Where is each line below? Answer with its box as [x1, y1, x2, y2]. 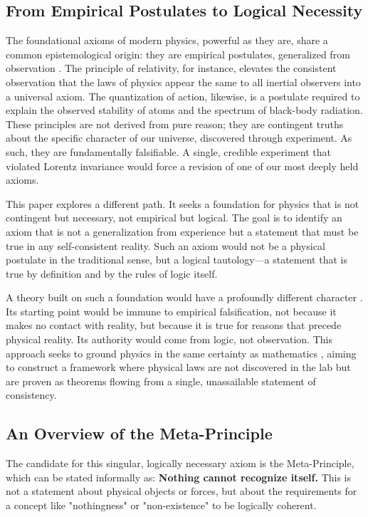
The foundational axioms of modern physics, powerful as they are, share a [6, 33, 328, 48]
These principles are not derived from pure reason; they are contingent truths [6, 116, 344, 131]
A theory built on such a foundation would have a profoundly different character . [6, 290, 363, 305]
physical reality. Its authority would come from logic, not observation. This [6, 332, 332, 347]
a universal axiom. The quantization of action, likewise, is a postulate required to [6, 88, 360, 103]
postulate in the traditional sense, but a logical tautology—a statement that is [6, 252, 347, 267]
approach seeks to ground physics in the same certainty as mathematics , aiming [6, 345, 357, 360]
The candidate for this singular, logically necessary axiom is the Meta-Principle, [6, 456, 354, 471]
